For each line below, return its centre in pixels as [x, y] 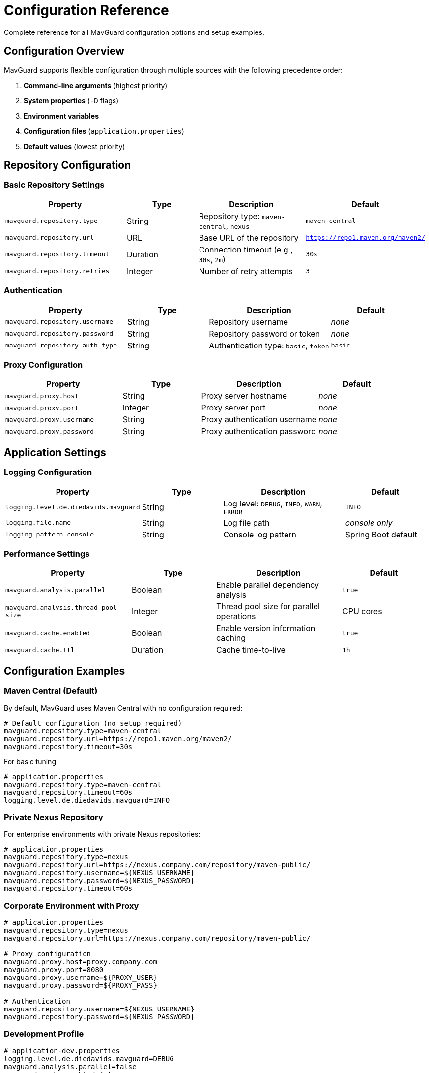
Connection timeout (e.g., [246, 249]
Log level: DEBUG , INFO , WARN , [273, 503]
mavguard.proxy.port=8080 [54, 970]
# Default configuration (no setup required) [93, 723]
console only [369, 522]
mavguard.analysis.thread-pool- [63, 608]
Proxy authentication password [258, 431]
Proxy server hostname [244, 396]
